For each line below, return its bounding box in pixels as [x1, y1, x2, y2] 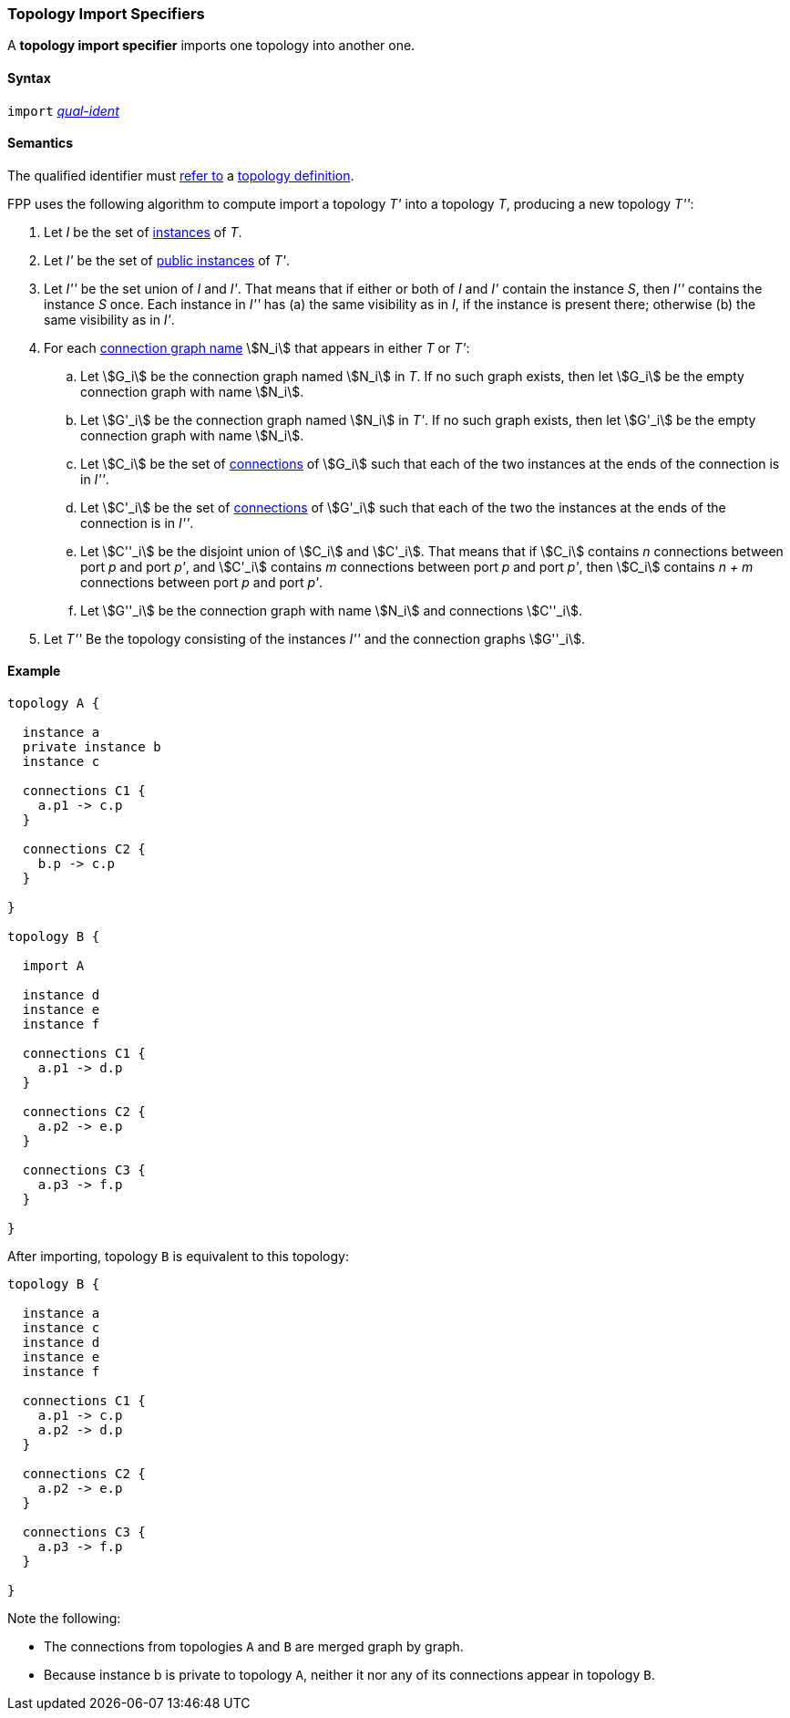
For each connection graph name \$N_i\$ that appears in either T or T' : [44, 339, 470, 356]
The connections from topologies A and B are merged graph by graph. [44, 1639, 464, 1655]
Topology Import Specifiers [7, 5, 205, 23]
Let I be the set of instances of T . [44, 223, 242, 240]
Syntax [7, 69, 51, 86]
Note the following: [7, 1610, 121, 1627]
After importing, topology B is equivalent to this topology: [7, 1248, 350, 1265]
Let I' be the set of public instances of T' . [44, 252, 291, 268]
